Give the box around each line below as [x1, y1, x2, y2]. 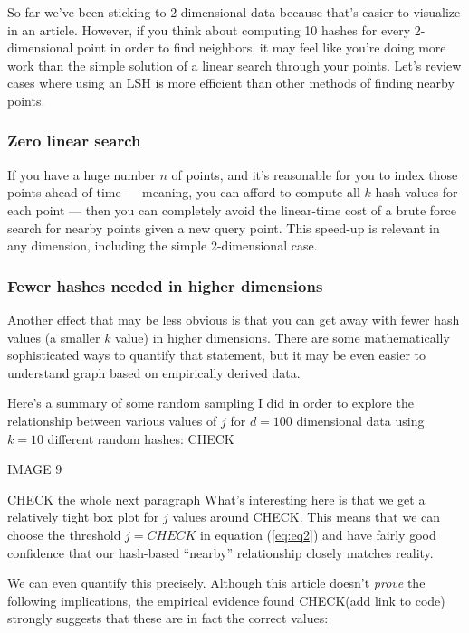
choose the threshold [7, 524, 121, 543]
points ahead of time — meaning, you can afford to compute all [7, 183, 360, 202]
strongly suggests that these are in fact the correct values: [7, 609, 329, 628]
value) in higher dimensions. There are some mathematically [115, 327, 450, 346]
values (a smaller [7, 327, 100, 346]
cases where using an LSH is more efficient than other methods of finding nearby [7, 73, 455, 92]
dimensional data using [296, 411, 425, 430]
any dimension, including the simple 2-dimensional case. [7, 236, 318, 255]
